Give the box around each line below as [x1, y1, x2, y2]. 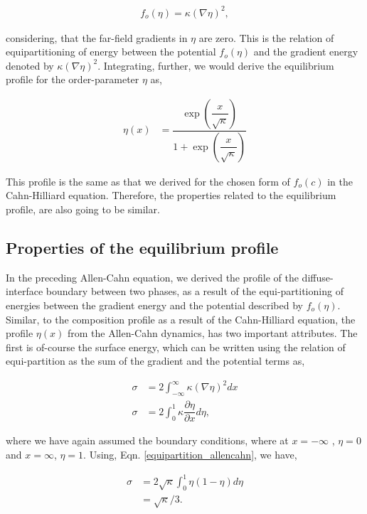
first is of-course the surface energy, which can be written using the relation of [6, 339, 346, 354]
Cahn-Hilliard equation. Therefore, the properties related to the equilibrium [6, 188, 336, 203]
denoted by [6, 58, 54, 73]
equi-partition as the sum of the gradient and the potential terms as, [6, 353, 305, 368]
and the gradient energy [253, 44, 358, 59]
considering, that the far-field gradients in [6, 30, 188, 45]
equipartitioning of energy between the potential [6, 44, 216, 59]
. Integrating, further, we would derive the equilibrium [97, 58, 334, 73]
